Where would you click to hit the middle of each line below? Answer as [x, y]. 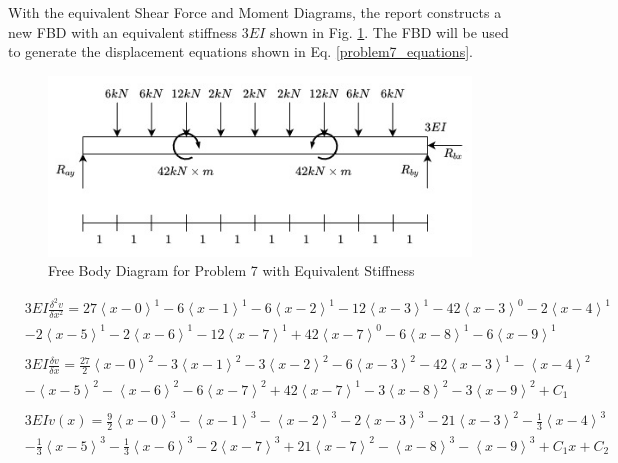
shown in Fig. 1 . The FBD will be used [389, 31]
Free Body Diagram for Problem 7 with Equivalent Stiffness [231, 270]
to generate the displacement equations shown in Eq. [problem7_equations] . [240, 51]
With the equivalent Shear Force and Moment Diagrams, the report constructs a [255, 12]
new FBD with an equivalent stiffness [123, 31]
